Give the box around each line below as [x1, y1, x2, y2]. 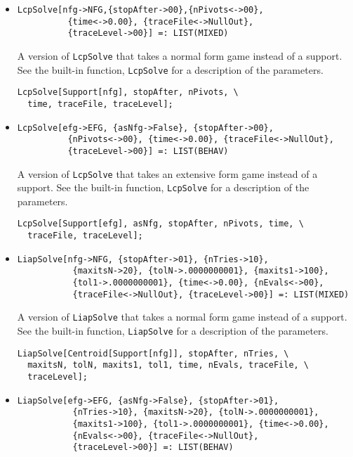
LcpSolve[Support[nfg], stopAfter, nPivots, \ [17, 87, 239, 98]
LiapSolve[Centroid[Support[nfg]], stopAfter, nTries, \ [17, 348, 289, 359]
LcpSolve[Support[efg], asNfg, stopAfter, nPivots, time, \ [17, 219, 304, 229]
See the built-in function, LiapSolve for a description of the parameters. [17, 323, 328, 338]
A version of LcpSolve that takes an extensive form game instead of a [17, 166, 318, 181]
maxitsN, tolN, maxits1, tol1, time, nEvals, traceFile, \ [27, 360, 309, 371]
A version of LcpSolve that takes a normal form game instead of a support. [17, 48, 342, 63]
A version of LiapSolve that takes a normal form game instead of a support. [17, 309, 347, 324]
